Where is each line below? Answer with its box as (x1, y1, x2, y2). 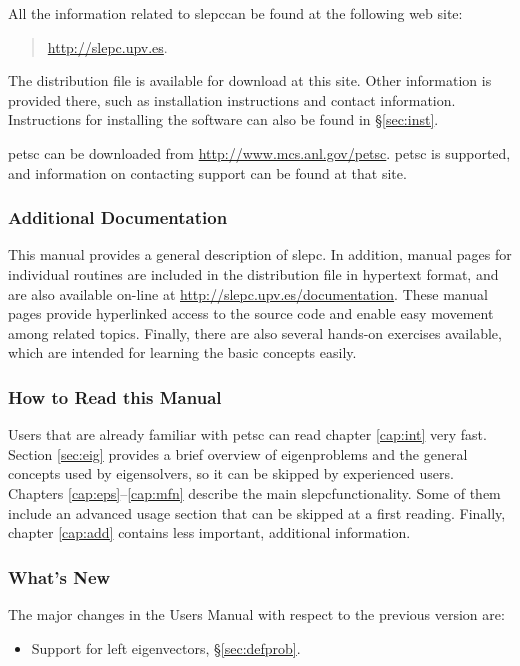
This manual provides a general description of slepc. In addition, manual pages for (8, 244, 512, 265)
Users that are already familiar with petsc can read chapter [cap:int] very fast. (8, 424, 487, 445)
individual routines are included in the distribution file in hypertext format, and (8, 263, 499, 284)
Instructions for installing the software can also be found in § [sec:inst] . (8, 109, 439, 130)
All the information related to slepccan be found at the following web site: (8, 3, 463, 23)
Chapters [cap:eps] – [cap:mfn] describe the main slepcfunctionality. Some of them (8, 482, 501, 503)
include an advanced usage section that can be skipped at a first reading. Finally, (8, 502, 506, 523)
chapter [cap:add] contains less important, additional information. (8, 522, 411, 543)
